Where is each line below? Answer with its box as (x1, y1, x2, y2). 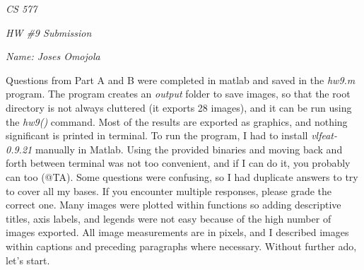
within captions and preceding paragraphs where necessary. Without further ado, (6, 238, 357, 253)
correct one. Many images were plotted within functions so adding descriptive (6, 197, 341, 212)
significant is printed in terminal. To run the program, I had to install (6, 128, 308, 143)
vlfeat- (311, 128, 338, 143)
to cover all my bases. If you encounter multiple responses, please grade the (6, 183, 332, 198)
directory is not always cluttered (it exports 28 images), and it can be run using (6, 100, 352, 115)
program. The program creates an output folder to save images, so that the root (6, 86, 351, 101)
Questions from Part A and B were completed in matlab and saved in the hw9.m (6, 72, 356, 87)
